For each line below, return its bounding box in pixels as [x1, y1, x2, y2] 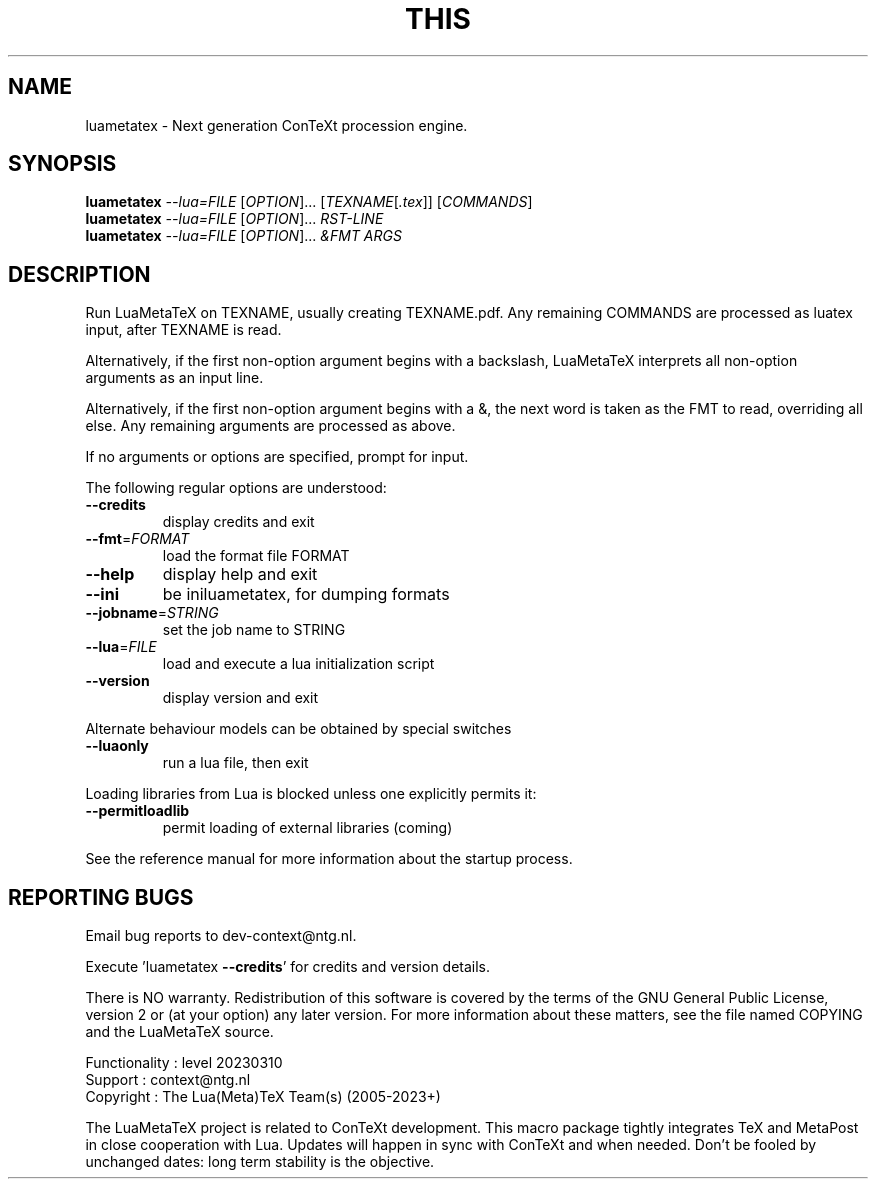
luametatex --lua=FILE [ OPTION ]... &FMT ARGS [85, 227, 402, 245]
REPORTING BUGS [8, 884, 194, 910]
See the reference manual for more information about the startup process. [85, 850, 573, 868]
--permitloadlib [85, 802, 190, 820]
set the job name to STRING [162, 621, 346, 639]
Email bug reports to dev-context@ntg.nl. [85, 927, 357, 945]
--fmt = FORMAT [85, 530, 190, 548]
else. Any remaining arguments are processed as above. [85, 417, 456, 435]
